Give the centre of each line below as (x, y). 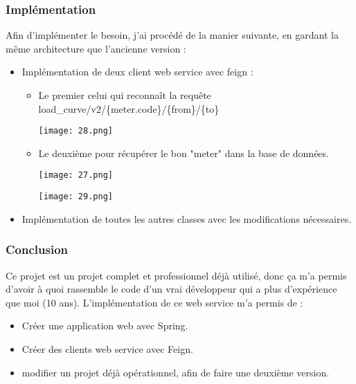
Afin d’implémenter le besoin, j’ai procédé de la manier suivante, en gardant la (172, 35)
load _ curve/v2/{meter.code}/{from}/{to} (129, 108)
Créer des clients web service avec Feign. (107, 348)
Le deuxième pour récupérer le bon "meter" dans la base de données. (184, 153)
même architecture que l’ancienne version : (96, 48)
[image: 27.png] (75, 175)
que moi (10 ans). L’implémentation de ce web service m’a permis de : (154, 302)
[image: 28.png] (75, 131)
